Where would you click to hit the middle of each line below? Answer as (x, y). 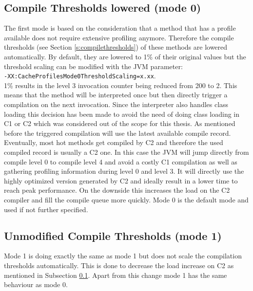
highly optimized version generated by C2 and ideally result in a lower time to (121, 180)
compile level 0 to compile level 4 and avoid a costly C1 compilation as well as (121, 161)
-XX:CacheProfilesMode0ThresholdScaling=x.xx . (80, 76)
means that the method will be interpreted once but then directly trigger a (116, 95)
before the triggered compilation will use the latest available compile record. (117, 133)
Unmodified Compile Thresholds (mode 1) (113, 235)
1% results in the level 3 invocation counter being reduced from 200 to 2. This (121, 85)
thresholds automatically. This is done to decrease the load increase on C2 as (119, 265)
